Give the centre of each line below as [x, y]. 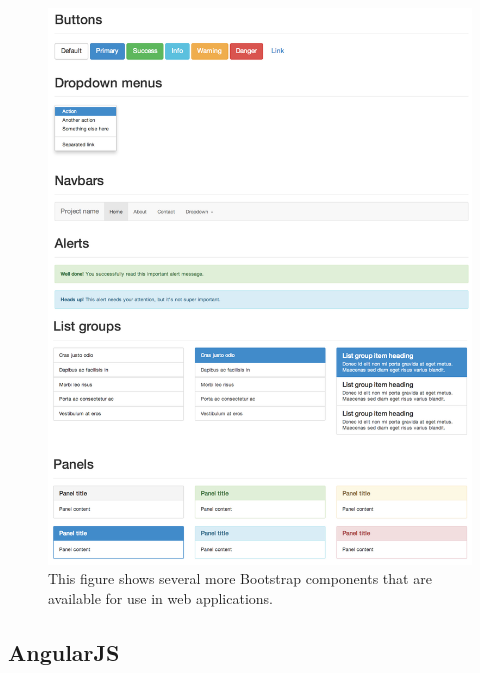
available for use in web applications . [160, 597]
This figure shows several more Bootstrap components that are [240, 578]
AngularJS [64, 651]
